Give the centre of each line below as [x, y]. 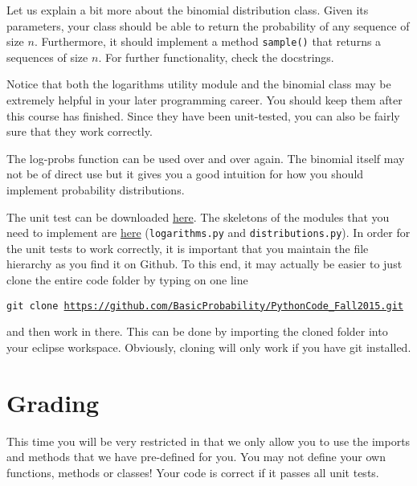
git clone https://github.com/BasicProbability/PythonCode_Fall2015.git [205, 306]
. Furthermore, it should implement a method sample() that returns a [208, 41]
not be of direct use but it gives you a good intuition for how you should [185, 174]
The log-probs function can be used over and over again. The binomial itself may [206, 158]
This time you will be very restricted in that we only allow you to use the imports [208, 441]
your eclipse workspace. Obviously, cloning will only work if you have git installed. [209, 347]
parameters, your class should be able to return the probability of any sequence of [208, 25]
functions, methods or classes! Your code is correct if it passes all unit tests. [193, 472]
